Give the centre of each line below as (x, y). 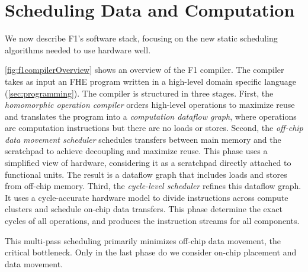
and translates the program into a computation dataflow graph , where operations (151, 116)
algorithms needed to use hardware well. (78, 49)
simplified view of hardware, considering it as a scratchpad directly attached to (148, 163)
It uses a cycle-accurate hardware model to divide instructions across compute (147, 197)
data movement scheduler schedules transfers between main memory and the (143, 139)
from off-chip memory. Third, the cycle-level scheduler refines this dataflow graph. (153, 186)
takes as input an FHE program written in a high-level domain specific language (150, 81)
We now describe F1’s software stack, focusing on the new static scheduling (141, 38)
